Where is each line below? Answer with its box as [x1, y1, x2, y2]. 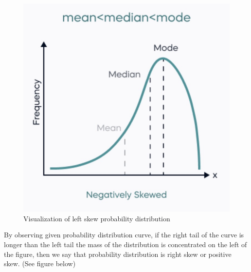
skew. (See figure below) [4, 258, 76, 269]
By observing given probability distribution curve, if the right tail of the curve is [4, 230, 244, 240]
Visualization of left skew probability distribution [23, 213, 170, 223]
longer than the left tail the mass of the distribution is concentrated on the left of [4, 239, 247, 250]
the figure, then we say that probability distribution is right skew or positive [4, 249, 232, 259]
